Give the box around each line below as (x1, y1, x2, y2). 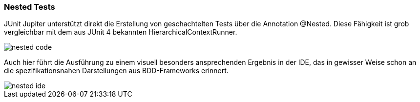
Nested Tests (4, 2, 55, 12)
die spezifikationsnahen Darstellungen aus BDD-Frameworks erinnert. (4, 66, 229, 75)
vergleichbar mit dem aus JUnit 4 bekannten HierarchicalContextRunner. (4, 28, 237, 37)
